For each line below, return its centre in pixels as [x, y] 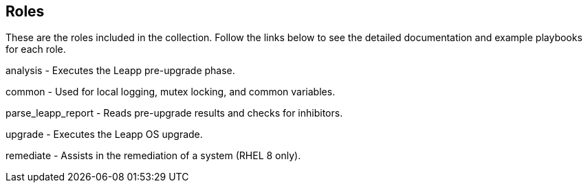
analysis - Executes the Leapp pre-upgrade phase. [120, 71]
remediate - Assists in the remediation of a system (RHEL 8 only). [153, 156]
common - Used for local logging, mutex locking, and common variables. [171, 92]
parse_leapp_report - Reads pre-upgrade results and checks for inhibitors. [174, 113]
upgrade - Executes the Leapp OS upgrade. [104, 134]
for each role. [36, 49]
